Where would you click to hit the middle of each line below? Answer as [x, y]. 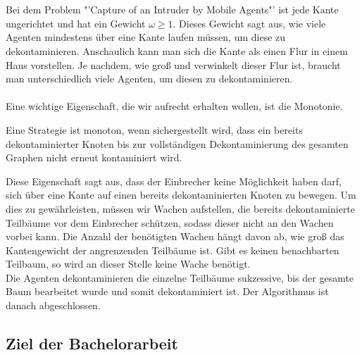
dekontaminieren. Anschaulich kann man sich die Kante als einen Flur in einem [177, 50]
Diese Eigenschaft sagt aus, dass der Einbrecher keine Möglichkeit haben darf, [174, 181]
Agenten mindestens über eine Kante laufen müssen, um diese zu [146, 37]
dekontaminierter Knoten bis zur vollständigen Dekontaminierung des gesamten [177, 143]
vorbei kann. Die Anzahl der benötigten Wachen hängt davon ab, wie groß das [175, 236]
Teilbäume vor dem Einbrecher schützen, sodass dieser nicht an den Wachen [170, 222]
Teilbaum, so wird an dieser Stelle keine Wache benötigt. [128, 264]
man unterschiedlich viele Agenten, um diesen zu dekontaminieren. [149, 79]
